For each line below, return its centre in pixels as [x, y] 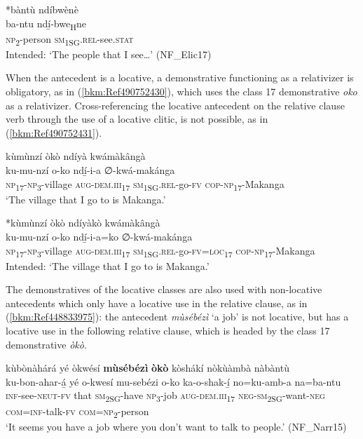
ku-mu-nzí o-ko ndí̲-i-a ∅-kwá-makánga [90, 170]
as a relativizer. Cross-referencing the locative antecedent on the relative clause [175, 105]
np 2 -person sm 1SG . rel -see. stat [70, 39]
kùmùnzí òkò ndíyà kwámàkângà [76, 156]
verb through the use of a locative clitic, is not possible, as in [137, 119]
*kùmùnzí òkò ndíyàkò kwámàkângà [83, 223]
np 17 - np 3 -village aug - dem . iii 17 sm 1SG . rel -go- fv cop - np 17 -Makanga [145, 184]
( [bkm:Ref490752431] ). [54, 132]
